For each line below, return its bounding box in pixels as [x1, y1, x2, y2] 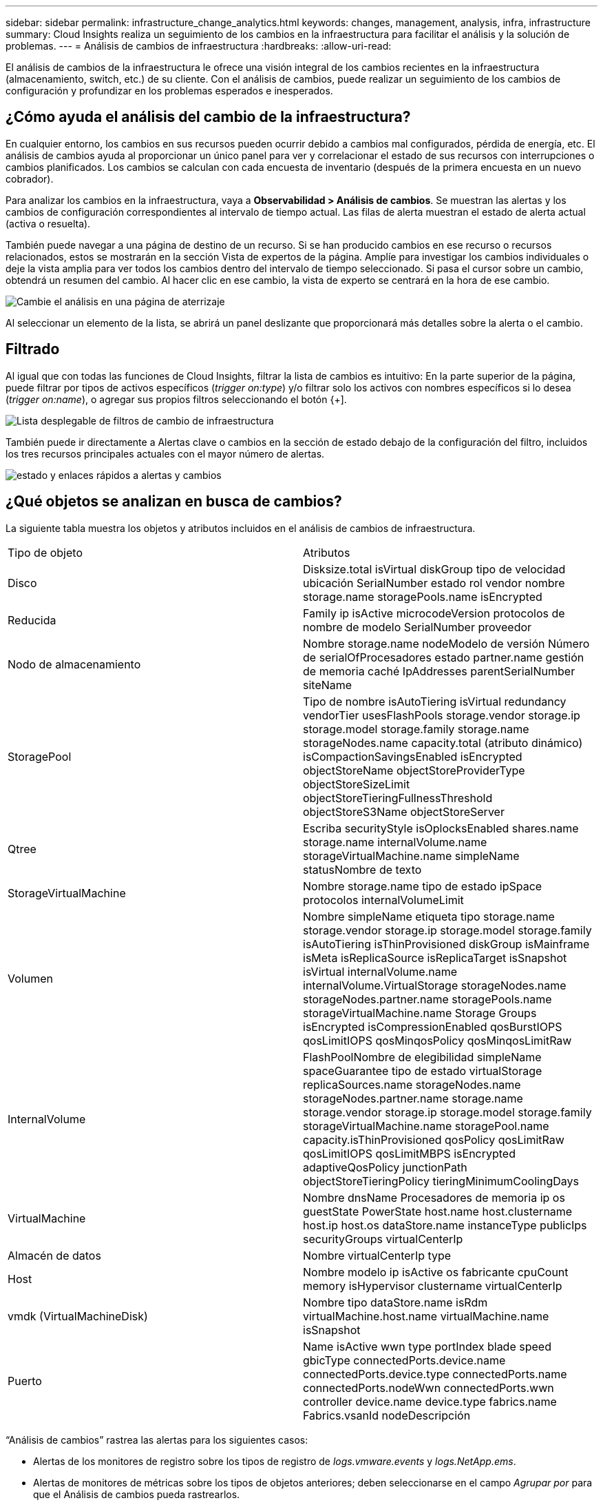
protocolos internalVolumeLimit [303, 892, 464, 907]
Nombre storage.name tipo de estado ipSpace [303, 879, 542, 893]
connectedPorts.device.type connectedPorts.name [303, 1366, 567, 1381]
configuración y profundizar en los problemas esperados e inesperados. [6, 85, 333, 96]
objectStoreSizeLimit [303, 777, 410, 791]
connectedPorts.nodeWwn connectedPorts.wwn [303, 1380, 554, 1395]
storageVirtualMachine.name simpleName [303, 848, 520, 863]
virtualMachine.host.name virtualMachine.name [303, 1309, 549, 1323]
